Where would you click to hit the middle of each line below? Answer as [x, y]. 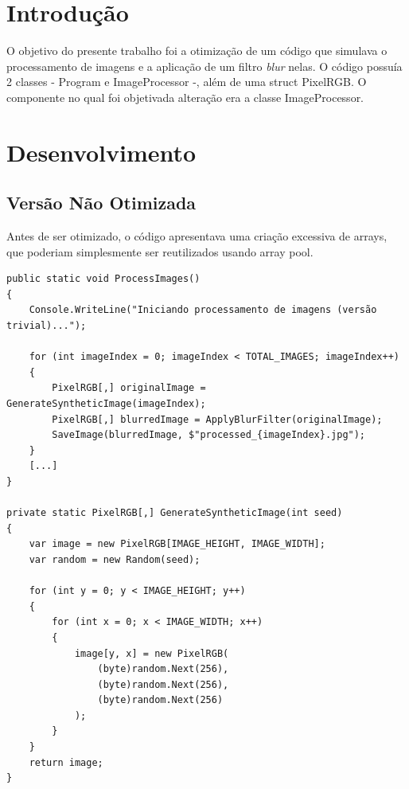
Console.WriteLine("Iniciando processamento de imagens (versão [203, 310]
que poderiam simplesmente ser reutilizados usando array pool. [160, 251]
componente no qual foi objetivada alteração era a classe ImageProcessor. [185, 97]
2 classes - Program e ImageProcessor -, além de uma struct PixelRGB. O [187, 82]
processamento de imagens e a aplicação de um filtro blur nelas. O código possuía [204, 66]
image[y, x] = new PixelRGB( [152, 653]
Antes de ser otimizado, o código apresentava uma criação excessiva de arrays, [197, 236]
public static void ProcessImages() [103, 279]
